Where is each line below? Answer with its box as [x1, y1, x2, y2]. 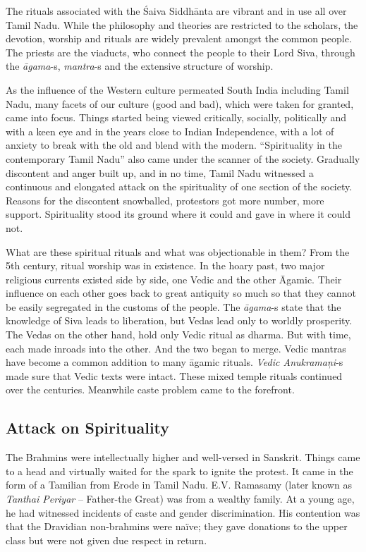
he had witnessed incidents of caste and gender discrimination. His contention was [6, 505, 360, 520]
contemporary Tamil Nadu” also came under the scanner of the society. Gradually [6, 151, 360, 166]
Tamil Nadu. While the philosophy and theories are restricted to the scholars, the [6, 17, 358, 32]
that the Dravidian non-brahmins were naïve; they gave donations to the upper [6, 519, 348, 534]
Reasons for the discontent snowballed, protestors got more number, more [6, 192, 324, 207]
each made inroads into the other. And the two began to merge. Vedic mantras [6, 341, 346, 355]
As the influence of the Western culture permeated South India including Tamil [6, 82, 349, 97]
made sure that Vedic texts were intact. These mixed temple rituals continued [6, 368, 343, 383]
